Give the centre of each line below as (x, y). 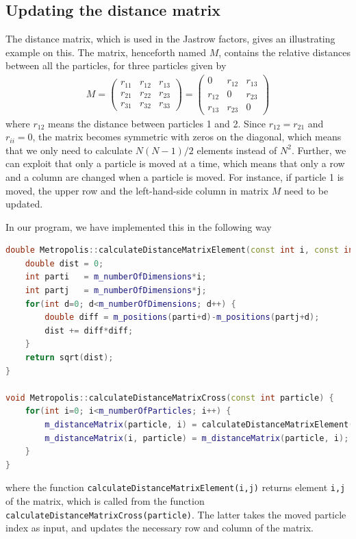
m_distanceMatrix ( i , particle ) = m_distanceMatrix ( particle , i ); (197, 438)
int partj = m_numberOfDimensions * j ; (116, 291)
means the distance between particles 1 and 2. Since (157, 123)
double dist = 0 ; (64, 263)
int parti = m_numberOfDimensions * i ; (116, 277)
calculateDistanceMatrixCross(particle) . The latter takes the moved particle (176, 514)
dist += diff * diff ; (89, 330)
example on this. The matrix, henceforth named (106, 52)
